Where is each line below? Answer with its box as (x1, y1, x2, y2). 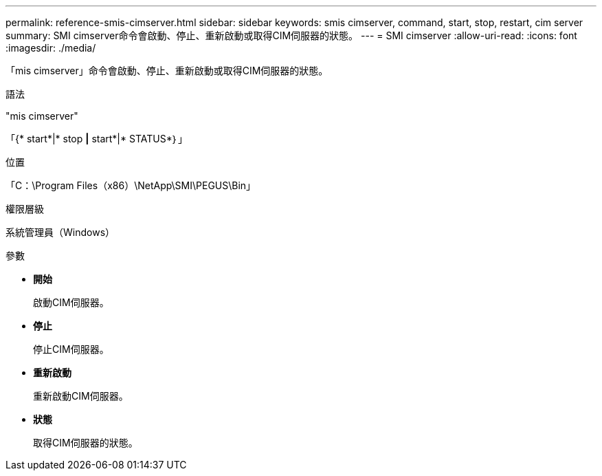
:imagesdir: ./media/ (5, 42, 96, 54)
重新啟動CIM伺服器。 (33, 390, 129, 402)
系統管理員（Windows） (5, 226, 115, 238)
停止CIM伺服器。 (33, 343, 109, 355)
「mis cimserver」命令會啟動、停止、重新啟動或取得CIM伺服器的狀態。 (5, 65, 328, 76)
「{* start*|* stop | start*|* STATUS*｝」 (5, 133, 188, 144)
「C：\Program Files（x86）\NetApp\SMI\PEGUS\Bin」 (5, 180, 256, 191)
